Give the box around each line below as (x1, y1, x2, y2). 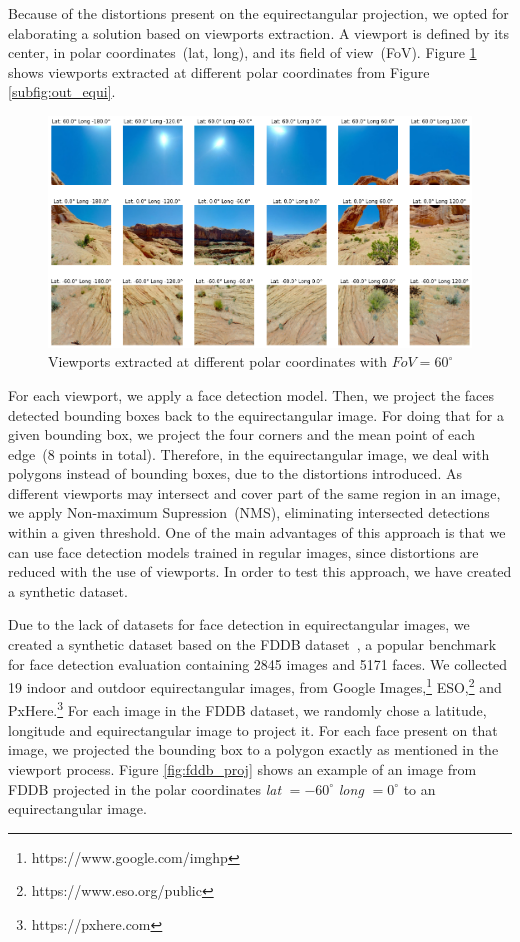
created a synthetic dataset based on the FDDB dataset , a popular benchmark (8, 634, 497, 655)
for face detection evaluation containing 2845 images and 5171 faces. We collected (8, 653, 508, 674)
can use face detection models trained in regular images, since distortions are (8, 541, 479, 562)
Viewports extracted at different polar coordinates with (48, 351, 388, 372)
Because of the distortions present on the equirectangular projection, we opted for (8, 3, 509, 23)
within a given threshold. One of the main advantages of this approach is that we (8, 522, 506, 543)
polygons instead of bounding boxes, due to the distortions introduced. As (8, 463, 463, 484)
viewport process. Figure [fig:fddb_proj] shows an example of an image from (8, 758, 477, 779)
